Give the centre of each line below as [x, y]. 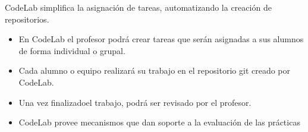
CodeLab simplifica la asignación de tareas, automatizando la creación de [138, 7]
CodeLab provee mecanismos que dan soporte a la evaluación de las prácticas [159, 122]
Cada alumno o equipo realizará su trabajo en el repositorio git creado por [155, 70]
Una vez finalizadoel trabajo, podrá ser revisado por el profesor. [135, 102]
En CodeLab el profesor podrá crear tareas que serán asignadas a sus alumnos [161, 39]
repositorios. [27, 19]
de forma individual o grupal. [72, 50]
